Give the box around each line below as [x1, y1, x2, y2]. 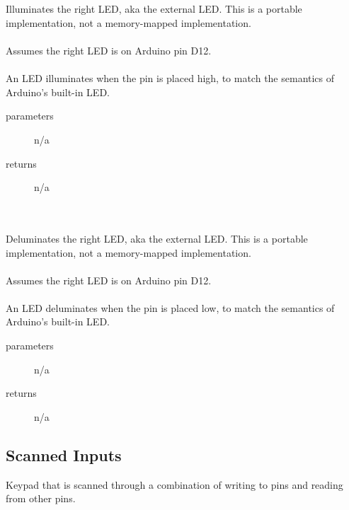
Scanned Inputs [6, 444, 122, 465]
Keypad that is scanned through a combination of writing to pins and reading [6, 477, 343, 492]
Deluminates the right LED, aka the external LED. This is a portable [6, 231, 308, 245]
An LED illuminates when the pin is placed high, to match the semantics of [6, 71, 335, 86]
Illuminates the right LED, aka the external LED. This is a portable [6, 1, 302, 16]
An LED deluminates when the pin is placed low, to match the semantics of [6, 300, 335, 315]
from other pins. [6, 491, 76, 506]
